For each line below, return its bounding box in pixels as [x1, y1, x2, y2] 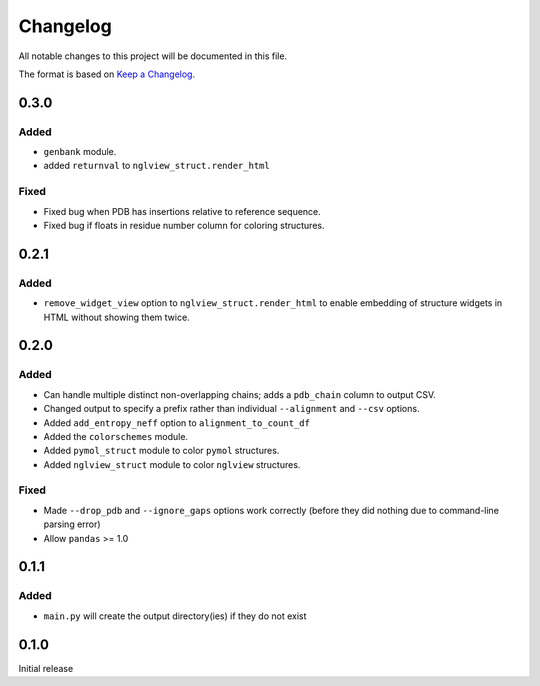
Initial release [18, 662, 74, 674]
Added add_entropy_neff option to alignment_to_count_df [43, 416, 310, 429]
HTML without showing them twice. [43, 311, 190, 323]
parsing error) [43, 518, 101, 530]
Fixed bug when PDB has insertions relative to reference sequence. [43, 205, 322, 217]
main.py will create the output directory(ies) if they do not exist [43, 610, 307, 622]
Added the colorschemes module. [43, 430, 189, 442]
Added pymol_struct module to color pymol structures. [43, 445, 280, 457]
